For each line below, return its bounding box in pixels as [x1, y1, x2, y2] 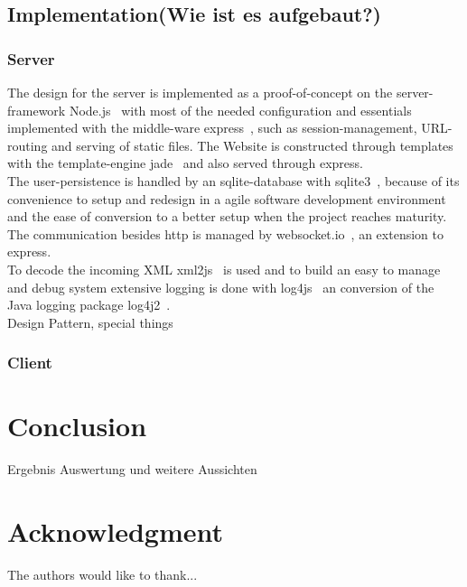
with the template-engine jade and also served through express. [7, 154, 363, 172]
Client [7, 351, 52, 374]
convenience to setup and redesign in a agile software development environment [7, 189, 446, 208]
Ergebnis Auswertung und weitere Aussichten [7, 460, 257, 479]
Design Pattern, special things [7, 312, 173, 331]
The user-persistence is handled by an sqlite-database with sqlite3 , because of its [7, 171, 460, 190]
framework [7, 100, 66, 119]
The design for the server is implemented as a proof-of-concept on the [7, 83, 393, 101]
